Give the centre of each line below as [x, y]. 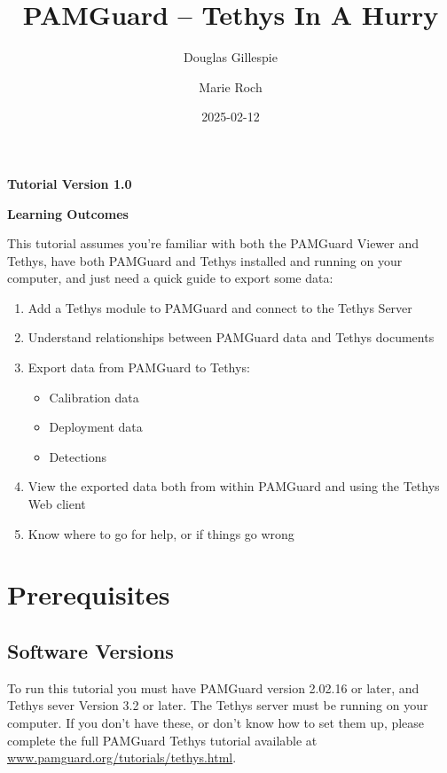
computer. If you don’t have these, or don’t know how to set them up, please [216, 722]
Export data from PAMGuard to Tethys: [139, 367]
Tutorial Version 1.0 [70, 183]
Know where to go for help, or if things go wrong [161, 533]
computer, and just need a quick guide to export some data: [170, 278]
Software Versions [90, 650]
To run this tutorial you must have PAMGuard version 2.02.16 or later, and [213, 687]
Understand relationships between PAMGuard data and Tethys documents [231, 337]
